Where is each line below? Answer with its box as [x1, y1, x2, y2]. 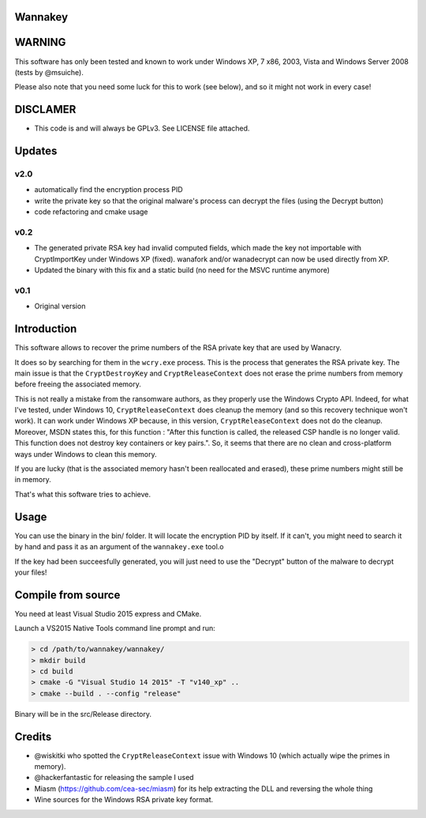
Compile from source [14, 588, 121, 601]
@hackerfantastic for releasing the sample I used [34, 773, 194, 782]
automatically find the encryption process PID [34, 185, 183, 194]
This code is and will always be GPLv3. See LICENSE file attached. [34, 123, 250, 134]
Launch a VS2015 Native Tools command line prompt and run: [14, 624, 216, 633]
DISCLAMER [14, 103, 77, 116]
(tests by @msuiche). [14, 67, 84, 77]
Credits [14, 729, 52, 743]
